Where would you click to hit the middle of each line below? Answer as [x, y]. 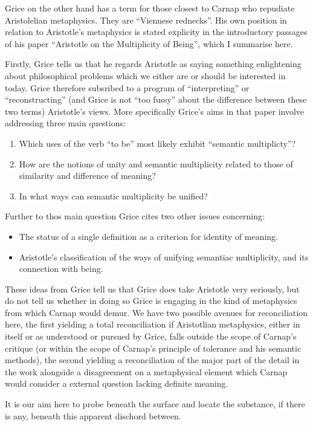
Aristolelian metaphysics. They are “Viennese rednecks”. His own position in [146, 20]
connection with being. [61, 269]
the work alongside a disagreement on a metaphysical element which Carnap [146, 371]
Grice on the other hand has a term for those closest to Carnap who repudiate [150, 8]
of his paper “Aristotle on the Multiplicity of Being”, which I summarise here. [149, 43]
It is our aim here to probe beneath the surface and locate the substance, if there [155, 404]
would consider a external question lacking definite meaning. [117, 383]
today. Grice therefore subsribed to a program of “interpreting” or [127, 87]
